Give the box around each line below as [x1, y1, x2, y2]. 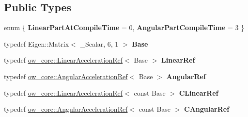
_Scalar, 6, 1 [80, 38, 119, 49]
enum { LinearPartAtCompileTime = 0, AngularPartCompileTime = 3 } [4, 22, 245, 33]
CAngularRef [184, 104, 230, 114]
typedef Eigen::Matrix [4, 38, 69, 49]
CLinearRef [179, 87, 218, 98]
